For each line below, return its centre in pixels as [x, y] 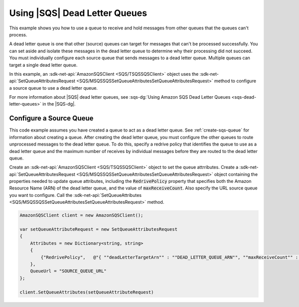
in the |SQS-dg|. [59, 104]
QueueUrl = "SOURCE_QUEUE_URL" [68, 271]
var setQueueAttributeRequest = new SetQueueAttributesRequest [99, 230]
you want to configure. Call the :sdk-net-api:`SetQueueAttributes [75, 195]
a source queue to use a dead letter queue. [54, 88]
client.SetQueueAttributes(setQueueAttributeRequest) [87, 292]
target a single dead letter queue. [43, 65]
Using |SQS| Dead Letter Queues [78, 13]
